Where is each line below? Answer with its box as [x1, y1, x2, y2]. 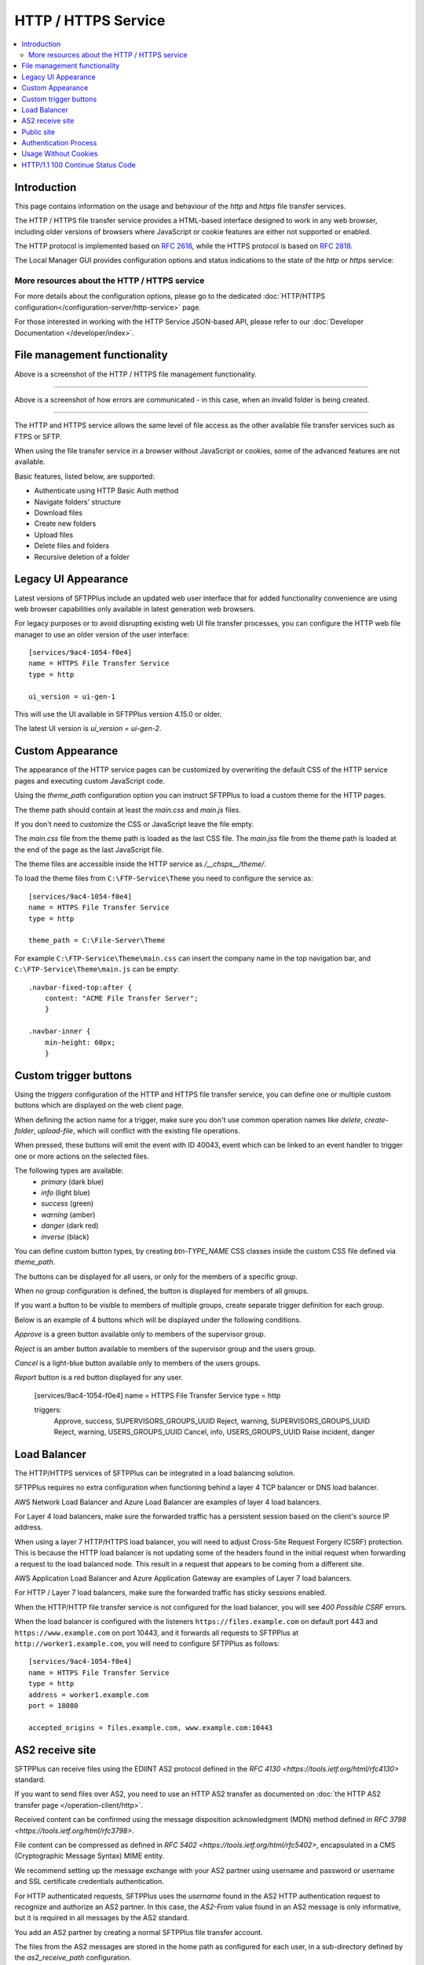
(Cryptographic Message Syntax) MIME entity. [14, 1851, 165, 1860]
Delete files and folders [34, 541, 110, 550]
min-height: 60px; [44, 1038, 116, 1047]
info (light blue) [41, 1188, 90, 1197]
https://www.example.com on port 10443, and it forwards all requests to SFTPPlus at [14, 1628, 298, 1637]
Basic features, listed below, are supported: [14, 472, 155, 481]
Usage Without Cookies [21, 149, 98, 159]
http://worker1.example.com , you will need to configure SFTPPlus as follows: [14, 1639, 280, 1648]
